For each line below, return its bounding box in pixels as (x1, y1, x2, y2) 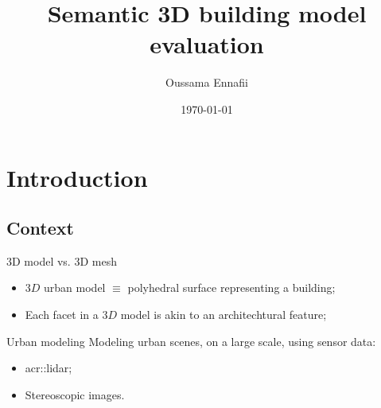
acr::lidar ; (25, 359, 72, 376)
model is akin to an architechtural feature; (120, 306, 327, 323)
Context (6, 216, 74, 240)
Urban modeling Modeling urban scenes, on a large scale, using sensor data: (6, 332, 376, 349)
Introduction (6, 161, 148, 193)
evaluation (150, 28, 264, 60)
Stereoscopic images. (25, 386, 125, 402)
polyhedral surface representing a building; (127, 279, 336, 296)
